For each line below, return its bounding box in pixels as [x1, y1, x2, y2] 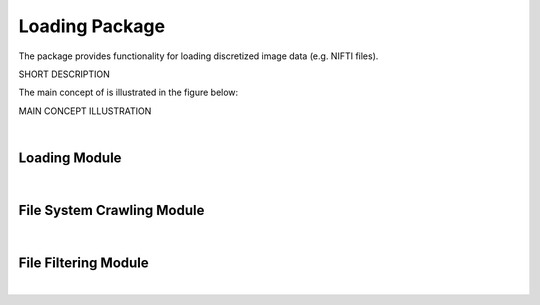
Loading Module [18, 149, 122, 166]
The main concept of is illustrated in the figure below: [18, 86, 239, 99]
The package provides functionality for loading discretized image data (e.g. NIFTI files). [18, 50, 379, 62]
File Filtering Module [18, 254, 149, 271]
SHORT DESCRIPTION [18, 68, 110, 80]
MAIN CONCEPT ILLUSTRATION [18, 105, 152, 117]
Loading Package [18, 15, 165, 37]
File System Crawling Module [18, 201, 205, 219]
